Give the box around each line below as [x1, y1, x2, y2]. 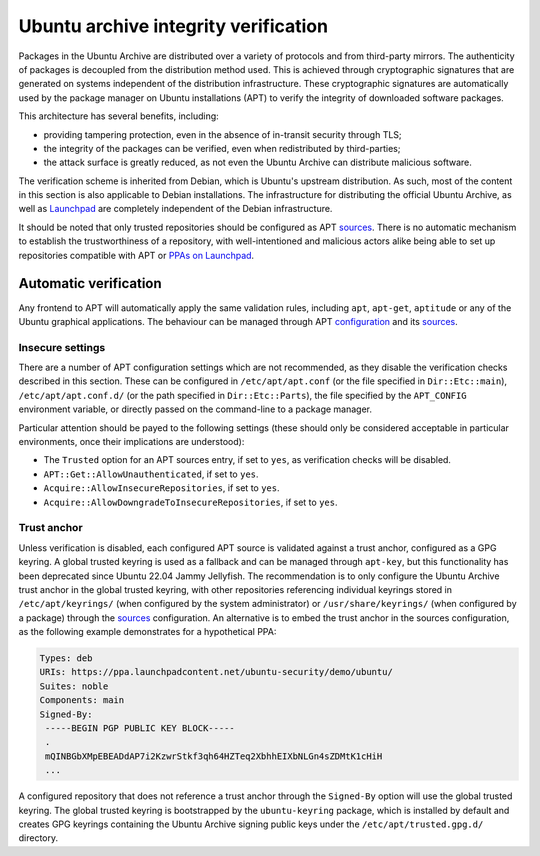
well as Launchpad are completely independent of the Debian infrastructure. [18, 203, 333, 215]
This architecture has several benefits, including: [18, 110, 219, 122]
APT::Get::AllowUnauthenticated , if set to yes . [43, 468, 259, 480]
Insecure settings [18, 340, 106, 354]
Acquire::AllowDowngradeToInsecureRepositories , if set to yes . [43, 496, 338, 508]
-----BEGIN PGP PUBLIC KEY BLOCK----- [45, 723, 235, 734]
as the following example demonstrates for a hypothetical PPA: [18, 626, 277, 638]
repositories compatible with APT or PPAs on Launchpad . [18, 249, 255, 261]
